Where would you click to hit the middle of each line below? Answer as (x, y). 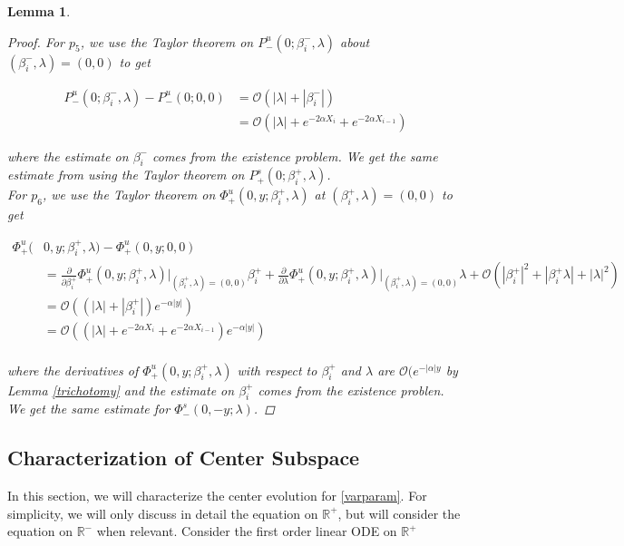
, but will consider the (399, 513)
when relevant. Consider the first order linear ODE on (247, 531)
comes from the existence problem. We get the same (295, 156)
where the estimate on (68, 156)
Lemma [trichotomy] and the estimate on (121, 390)
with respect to (277, 370)
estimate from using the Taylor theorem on (126, 175)
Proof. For (36, 41)
